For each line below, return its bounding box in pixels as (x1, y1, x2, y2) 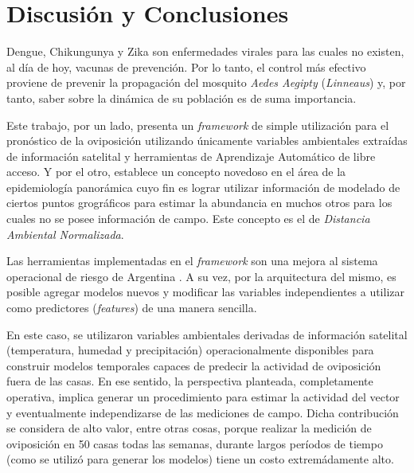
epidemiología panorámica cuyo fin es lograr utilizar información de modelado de (6, 178, 400, 195)
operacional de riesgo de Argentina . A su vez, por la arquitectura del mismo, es (6, 268, 396, 284)
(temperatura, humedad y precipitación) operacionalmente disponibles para (6, 342, 374, 358)
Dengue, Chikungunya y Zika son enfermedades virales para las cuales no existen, (6, 43, 404, 60)
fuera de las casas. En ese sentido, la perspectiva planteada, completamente (6, 373, 373, 389)
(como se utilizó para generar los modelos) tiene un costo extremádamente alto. (6, 451, 394, 467)
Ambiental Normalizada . (6, 225, 124, 242)
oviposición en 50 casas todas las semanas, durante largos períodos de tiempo (6, 435, 383, 451)
